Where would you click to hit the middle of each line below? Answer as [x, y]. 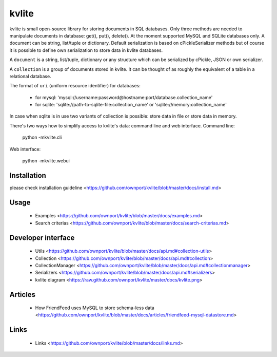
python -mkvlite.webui [46, 161]
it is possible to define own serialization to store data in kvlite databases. [86, 50]
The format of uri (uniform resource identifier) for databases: [75, 86]
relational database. [30, 76]
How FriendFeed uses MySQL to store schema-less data [95, 308]
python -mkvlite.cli [42, 137]
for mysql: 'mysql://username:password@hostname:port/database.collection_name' [124, 97]
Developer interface [42, 238]
